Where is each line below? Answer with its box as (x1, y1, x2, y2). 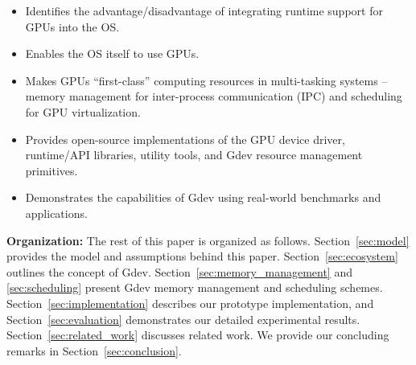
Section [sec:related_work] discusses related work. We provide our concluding (6, 326, 389, 343)
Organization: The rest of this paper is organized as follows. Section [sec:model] (6, 232, 410, 248)
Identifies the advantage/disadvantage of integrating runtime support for (25, 2, 383, 18)
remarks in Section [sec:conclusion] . (6, 342, 182, 359)
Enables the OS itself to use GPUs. (25, 45, 200, 62)
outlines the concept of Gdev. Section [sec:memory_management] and (6, 263, 352, 280)
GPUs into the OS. (25, 18, 120, 35)
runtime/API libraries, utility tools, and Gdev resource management (25, 146, 363, 163)
